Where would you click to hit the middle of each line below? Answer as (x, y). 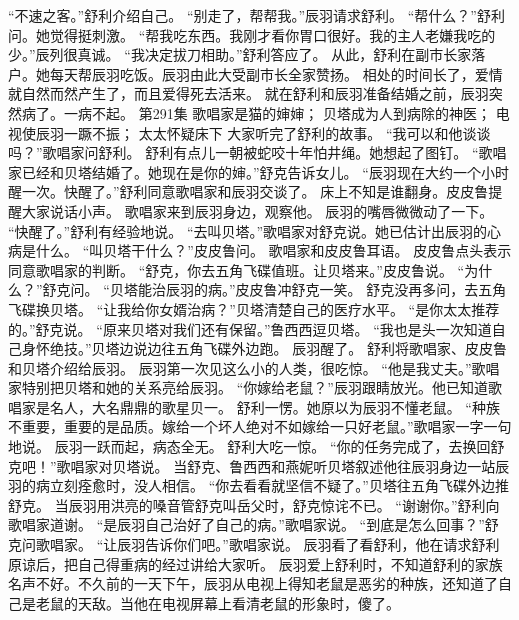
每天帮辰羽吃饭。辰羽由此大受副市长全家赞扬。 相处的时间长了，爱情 (276, 73)
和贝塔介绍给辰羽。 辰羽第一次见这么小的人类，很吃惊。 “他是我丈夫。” (240, 367)
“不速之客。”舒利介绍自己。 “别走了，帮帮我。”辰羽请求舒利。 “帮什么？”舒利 (256, 15)
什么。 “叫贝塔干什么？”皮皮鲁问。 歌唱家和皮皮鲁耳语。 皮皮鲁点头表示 (273, 250)
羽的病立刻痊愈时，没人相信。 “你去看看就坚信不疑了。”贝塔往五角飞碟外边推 (258, 485)
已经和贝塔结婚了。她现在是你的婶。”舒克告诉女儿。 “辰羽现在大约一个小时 (265, 171)
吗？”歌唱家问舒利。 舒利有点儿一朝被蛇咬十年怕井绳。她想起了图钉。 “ (243, 152)
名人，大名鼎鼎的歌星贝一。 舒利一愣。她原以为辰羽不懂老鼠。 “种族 (274, 406)
